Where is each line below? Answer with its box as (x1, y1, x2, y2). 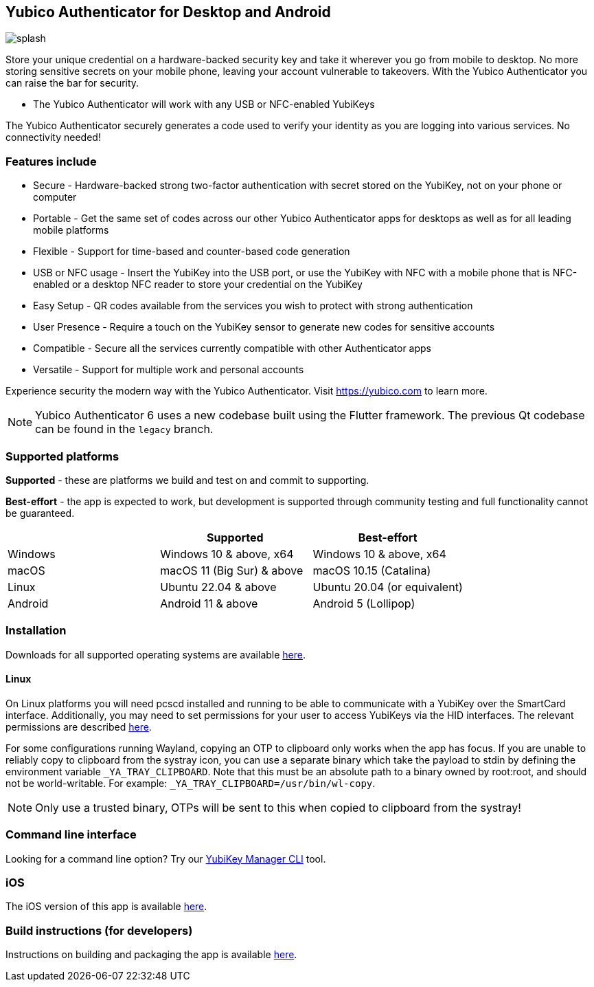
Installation (5, 623, 67, 638)
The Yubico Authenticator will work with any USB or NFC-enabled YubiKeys (33, 98, 375, 111)
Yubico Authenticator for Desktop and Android (5, 3, 331, 21)
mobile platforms (33, 224, 109, 236)
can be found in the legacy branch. (35, 422, 214, 436)
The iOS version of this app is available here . (5, 900, 207, 913)
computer (33, 191, 77, 203)
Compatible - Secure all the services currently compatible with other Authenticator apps (33, 342, 431, 355)
